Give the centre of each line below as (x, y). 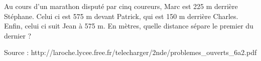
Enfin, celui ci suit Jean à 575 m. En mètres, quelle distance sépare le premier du (129, 26)
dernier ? (18, 35)
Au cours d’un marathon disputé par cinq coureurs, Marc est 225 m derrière (121, 6)
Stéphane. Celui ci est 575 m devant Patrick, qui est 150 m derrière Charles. (121, 16)
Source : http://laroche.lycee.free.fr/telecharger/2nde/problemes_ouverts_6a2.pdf (130, 52)
